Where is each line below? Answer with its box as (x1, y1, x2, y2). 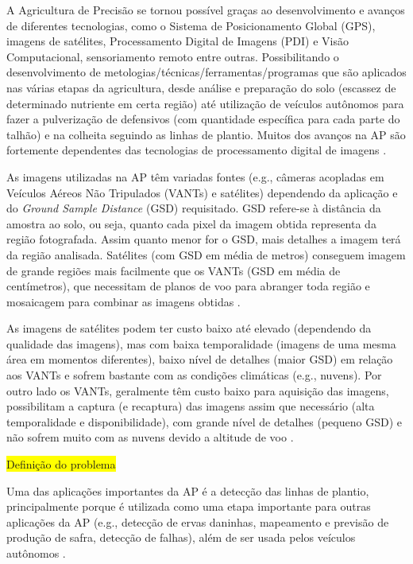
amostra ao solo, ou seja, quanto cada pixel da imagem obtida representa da (6, 215, 376, 231)
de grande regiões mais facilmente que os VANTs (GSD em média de (6, 262, 341, 278)
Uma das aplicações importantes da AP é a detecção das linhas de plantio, (6, 482, 369, 499)
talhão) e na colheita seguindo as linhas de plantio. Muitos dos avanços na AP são (6, 126, 406, 142)
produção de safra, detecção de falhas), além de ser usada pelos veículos (6, 529, 356, 546)
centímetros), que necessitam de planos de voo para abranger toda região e (6, 278, 370, 294)
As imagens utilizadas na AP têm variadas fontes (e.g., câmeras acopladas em (6, 168, 384, 185)
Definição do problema (6, 456, 116, 473)
